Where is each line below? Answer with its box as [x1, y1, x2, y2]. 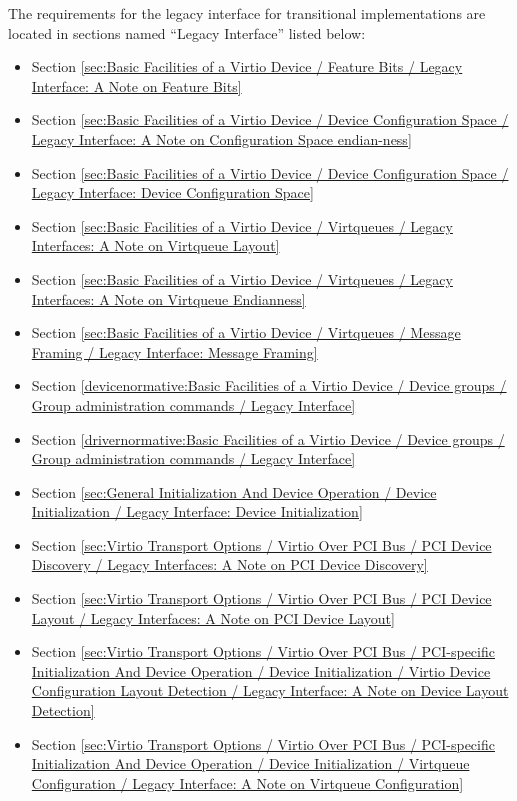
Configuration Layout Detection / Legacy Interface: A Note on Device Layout [31, 680, 509, 701]
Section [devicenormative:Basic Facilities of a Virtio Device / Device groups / [31, 375, 507, 396]
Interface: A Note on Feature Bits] [31, 75, 242, 96]
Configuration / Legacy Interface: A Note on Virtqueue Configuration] [31, 772, 464, 793]
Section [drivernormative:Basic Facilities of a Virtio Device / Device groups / [31, 428, 505, 449]
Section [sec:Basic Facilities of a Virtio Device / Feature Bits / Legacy [31, 56, 463, 77]
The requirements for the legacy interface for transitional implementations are [8, 3, 486, 23]
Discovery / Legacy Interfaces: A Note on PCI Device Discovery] [31, 554, 428, 575]
